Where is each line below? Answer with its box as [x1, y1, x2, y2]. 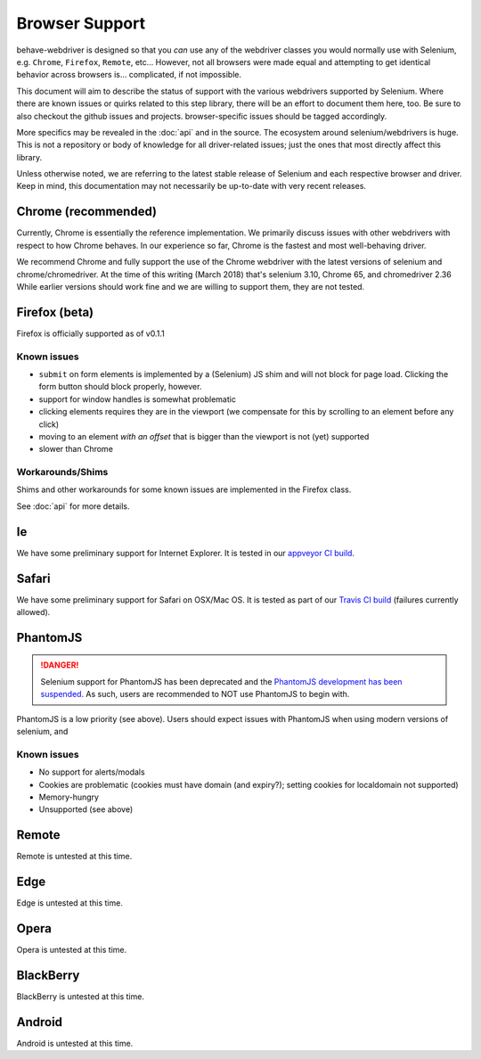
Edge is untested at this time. [16, 898, 124, 908]
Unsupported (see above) [38, 804, 134, 815]
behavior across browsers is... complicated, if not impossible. [16, 70, 242, 80]
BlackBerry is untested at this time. [16, 990, 144, 1002]
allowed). [16, 607, 51, 618]
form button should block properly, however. [38, 382, 202, 392]
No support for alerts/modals [38, 767, 146, 777]
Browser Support [16, 13, 146, 33]
